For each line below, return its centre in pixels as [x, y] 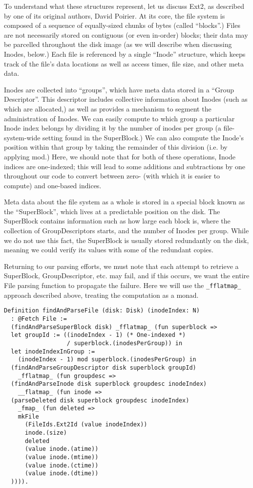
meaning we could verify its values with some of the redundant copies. [109, 250]
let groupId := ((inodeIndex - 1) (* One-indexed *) [98, 335]
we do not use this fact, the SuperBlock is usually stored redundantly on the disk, [126, 240]
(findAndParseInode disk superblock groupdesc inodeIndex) [109, 384]
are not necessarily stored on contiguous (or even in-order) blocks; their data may [126, 34]
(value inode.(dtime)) [62, 474]
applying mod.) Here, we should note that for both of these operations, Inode [120, 156]
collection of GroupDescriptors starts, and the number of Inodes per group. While [126, 231]
